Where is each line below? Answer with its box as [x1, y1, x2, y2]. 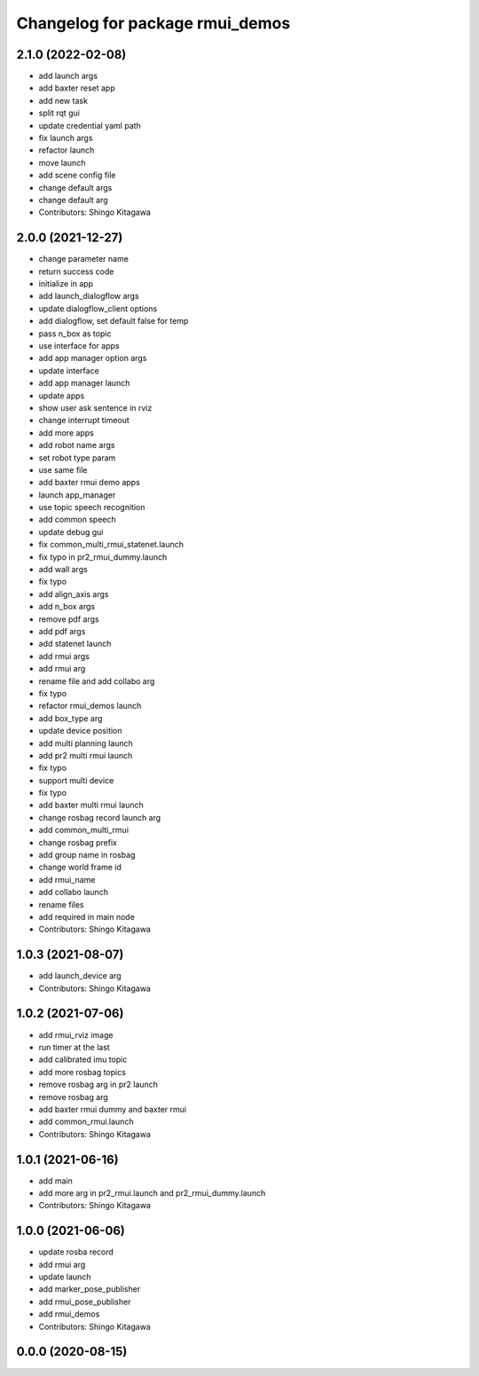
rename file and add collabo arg [38, 675, 155, 687]
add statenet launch [38, 639, 112, 649]
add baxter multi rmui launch [38, 799, 144, 811]
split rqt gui [38, 107, 80, 119]
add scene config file [38, 169, 116, 181]
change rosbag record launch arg [38, 812, 161, 822]
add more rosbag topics [38, 1066, 126, 1077]
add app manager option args [38, 353, 147, 364]
